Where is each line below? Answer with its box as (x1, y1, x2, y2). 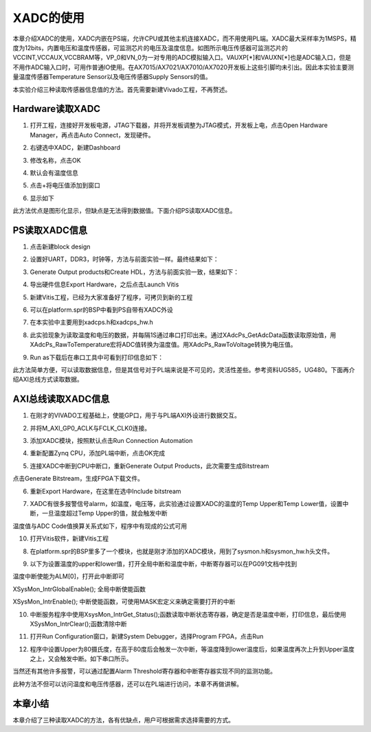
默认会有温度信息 (30, 168, 78, 176)
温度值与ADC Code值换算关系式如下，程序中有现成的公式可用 (12, 522, 188, 530)
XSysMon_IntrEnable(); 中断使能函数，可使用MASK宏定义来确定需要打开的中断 (12, 597, 236, 606)
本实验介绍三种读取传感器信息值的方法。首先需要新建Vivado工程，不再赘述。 (12, 85, 232, 93)
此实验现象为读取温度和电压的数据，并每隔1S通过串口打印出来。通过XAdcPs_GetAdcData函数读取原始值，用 (30, 330, 337, 339)
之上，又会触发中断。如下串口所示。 (30, 654, 133, 663)
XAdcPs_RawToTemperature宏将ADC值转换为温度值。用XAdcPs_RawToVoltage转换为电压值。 (30, 341, 297, 349)
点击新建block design (30, 242, 91, 251)
